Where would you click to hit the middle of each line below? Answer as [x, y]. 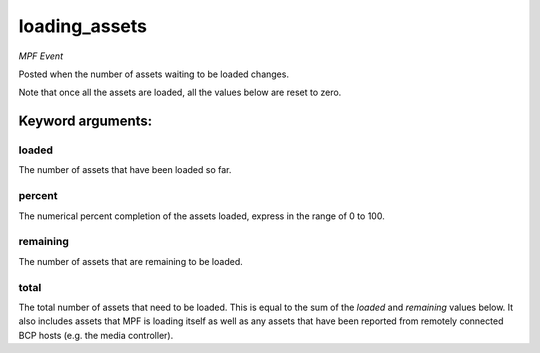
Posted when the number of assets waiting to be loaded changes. [154, 74]
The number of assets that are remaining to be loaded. [131, 261]
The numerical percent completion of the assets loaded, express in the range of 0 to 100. [201, 216]
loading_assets [83, 26]
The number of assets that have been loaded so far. [125, 170]
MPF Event [41, 56]
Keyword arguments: [85, 121]
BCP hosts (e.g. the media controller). [96, 335]
